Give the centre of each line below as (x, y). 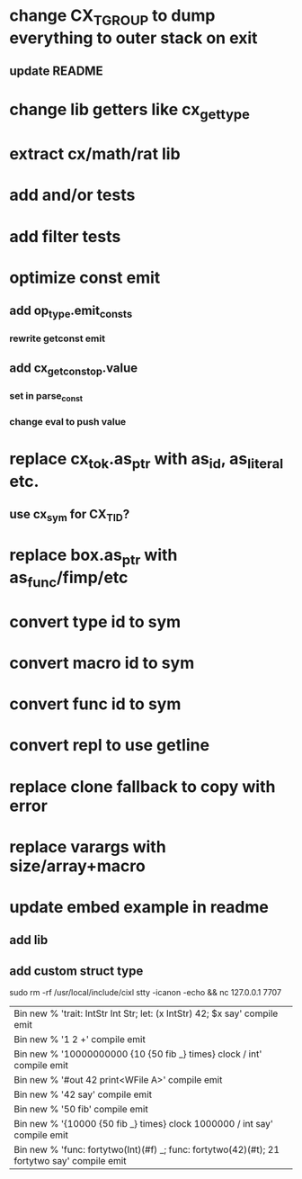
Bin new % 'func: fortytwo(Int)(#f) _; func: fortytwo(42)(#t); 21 (147, 1150)
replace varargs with (88, 846)
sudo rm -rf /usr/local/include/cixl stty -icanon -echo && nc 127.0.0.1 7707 (145, 993)
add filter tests (65, 236)
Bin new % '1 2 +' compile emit (80, 1039)
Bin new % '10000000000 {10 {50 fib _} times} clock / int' (138, 1054)
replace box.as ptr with (93, 557)
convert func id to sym (95, 704)
